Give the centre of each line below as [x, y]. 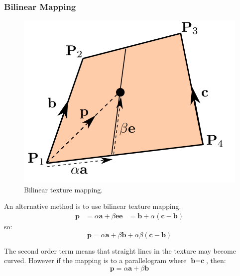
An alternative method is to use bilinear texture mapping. [93, 206]
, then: [216, 260]
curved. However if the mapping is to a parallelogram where [95, 260]
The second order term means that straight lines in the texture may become [120, 250]
